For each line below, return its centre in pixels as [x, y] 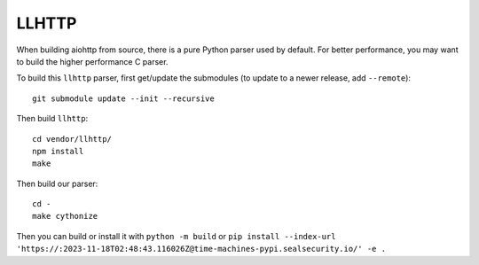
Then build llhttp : [52, 119]
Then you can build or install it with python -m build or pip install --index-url [176, 236]
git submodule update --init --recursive [123, 98]
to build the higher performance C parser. [92, 61]
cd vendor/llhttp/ [72, 139]
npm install [58, 151]
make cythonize [65, 216]
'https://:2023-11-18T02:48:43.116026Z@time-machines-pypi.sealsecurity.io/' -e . [201, 249]
